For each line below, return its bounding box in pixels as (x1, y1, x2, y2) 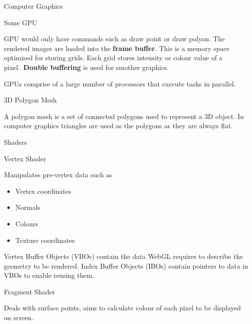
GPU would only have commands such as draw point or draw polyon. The (4, 34, 225, 44)
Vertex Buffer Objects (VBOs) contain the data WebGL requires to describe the (4, 251, 243, 261)
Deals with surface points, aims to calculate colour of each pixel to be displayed (4, 303, 241, 313)
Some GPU (4, 17, 37, 27)
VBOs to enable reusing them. (4, 270, 94, 280)
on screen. (4, 312, 34, 323)
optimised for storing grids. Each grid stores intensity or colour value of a (4, 52, 223, 63)
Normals (15, 202, 40, 212)
